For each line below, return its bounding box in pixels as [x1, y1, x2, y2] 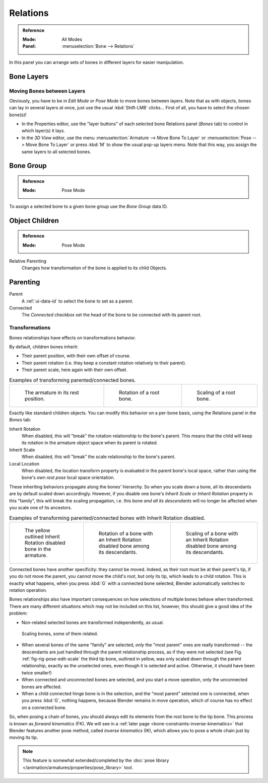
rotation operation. [9, 587, 47, 593]
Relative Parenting [9, 258, 47, 264]
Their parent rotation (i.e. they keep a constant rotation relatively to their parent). [21, 360, 186, 366]
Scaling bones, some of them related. [21, 630, 98, 636]
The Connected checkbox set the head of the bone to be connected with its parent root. [21, 312, 202, 318]
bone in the [24, 546, 52, 552]
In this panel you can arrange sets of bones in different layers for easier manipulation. [9, 59, 185, 65]
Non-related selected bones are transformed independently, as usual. [21, 619, 164, 626]
